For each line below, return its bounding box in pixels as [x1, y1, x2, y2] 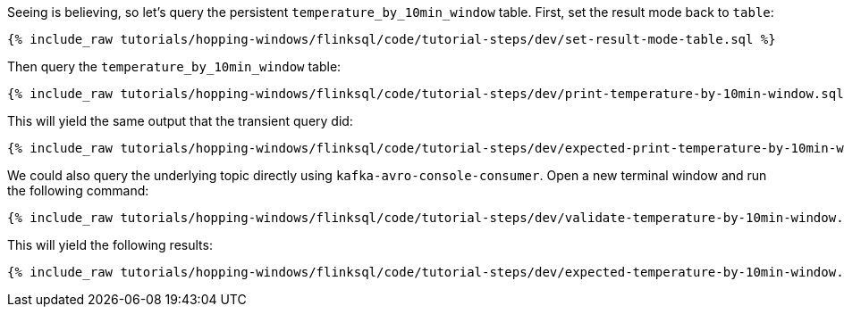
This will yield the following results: [7, 237, 213, 252]
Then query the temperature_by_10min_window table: [7, 59, 342, 74]
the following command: [7, 183, 149, 198]
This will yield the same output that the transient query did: [7, 113, 353, 128]
